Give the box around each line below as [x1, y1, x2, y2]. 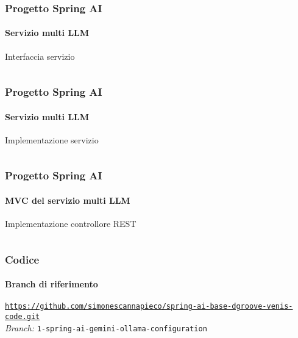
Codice [5, 251, 40, 267]
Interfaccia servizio [5, 49, 75, 62]
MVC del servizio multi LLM [5, 193, 130, 206]
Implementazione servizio [5, 133, 99, 146]
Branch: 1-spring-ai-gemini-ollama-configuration [5, 321, 207, 334]
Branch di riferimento [5, 278, 98, 290]
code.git [5, 312, 40, 321]
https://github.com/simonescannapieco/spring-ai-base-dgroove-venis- [5, 302, 293, 311]
